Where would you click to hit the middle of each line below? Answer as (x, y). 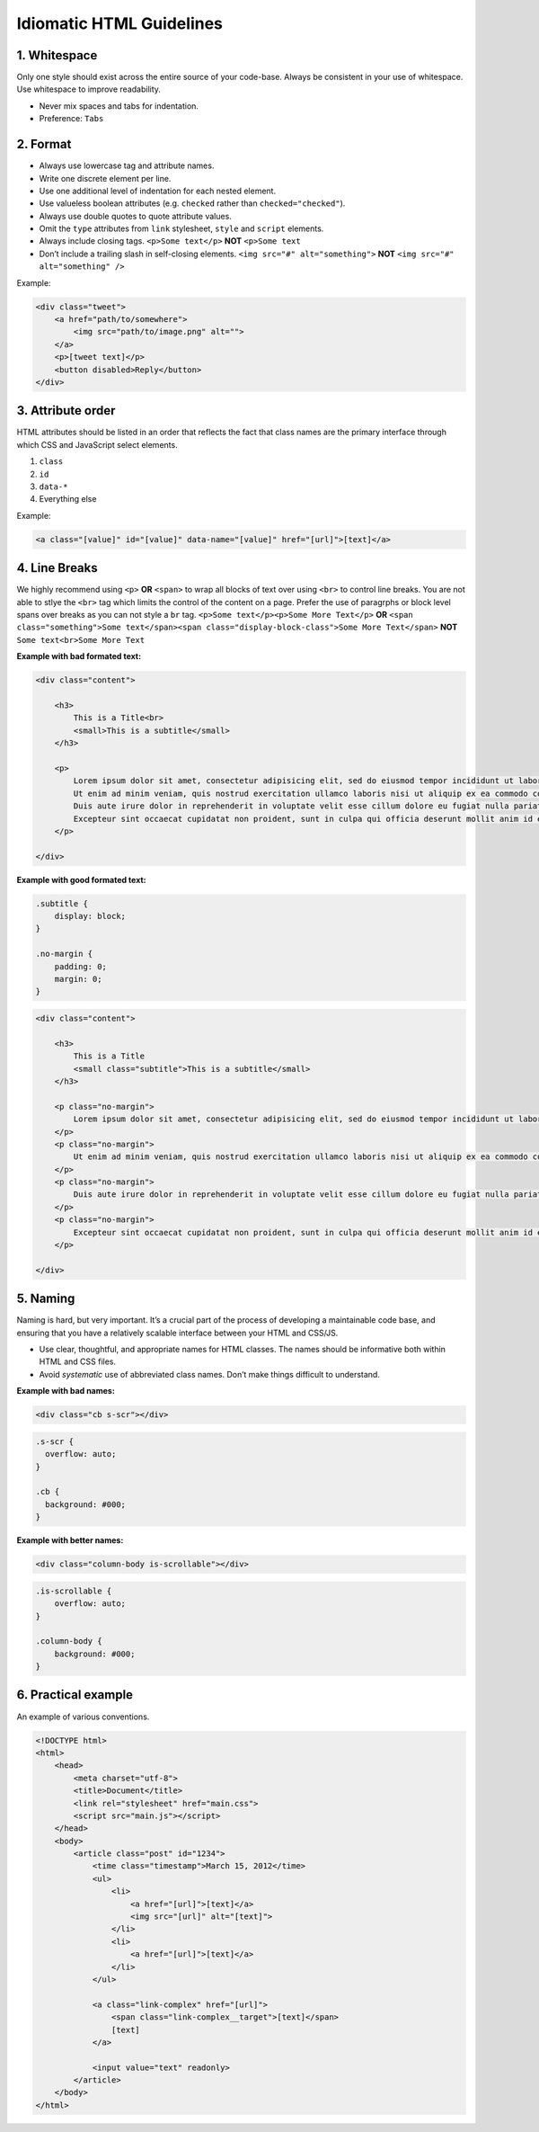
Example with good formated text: (82, 879)
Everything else (68, 499)
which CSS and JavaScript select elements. (97, 444)
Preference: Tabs (71, 119)
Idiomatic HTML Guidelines (120, 23)
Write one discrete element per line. (105, 178)
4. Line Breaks (57, 568)
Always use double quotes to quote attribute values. (136, 216)
